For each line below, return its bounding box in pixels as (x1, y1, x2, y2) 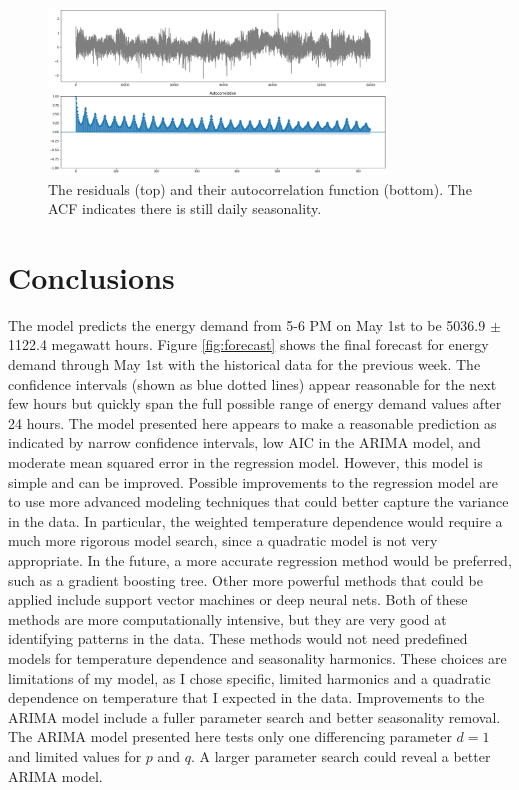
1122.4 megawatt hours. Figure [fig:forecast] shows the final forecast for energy (8, 334, 489, 355)
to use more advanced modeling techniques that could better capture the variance (8, 491, 509, 512)
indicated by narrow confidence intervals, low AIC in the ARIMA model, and (8, 432, 481, 453)
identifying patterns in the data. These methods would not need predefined (8, 628, 468, 649)
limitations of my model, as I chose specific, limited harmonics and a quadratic (8, 667, 491, 688)
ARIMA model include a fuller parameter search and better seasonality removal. (8, 706, 501, 727)
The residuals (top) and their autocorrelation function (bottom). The (48, 178, 472, 199)
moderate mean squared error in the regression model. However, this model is (8, 452, 483, 472)
